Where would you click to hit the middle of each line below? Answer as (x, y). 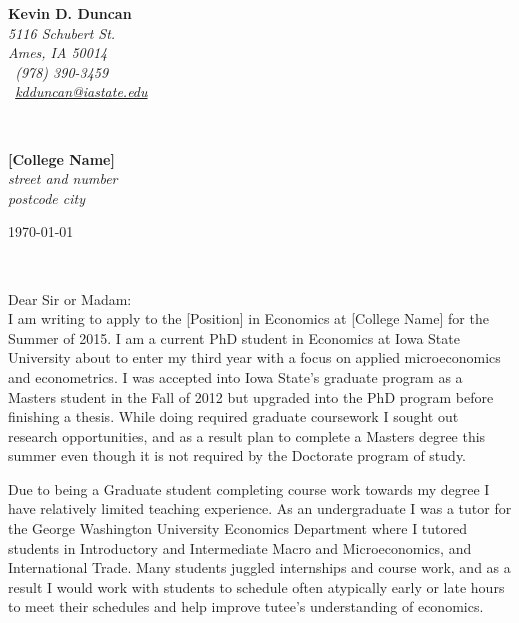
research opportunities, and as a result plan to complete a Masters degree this (247, 435)
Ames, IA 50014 (58, 52)
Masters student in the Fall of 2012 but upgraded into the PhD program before (251, 396)
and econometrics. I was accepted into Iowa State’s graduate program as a (235, 376)
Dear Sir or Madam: (70, 298)
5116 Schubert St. (62, 32)
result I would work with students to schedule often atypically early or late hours (256, 586)
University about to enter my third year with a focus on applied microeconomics (254, 357)
